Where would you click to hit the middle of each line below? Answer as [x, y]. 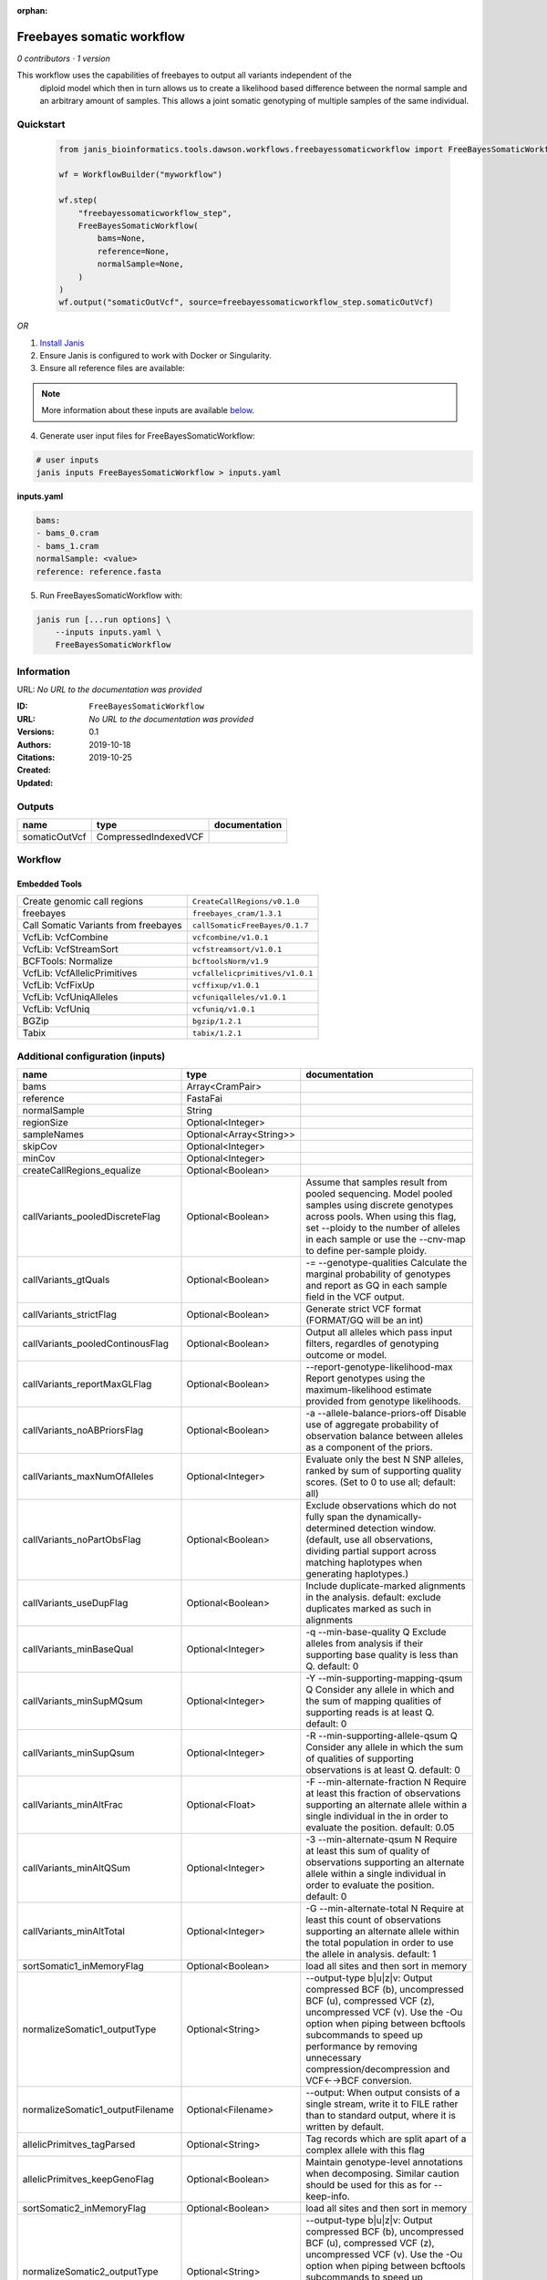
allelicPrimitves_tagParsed [79, 2145]
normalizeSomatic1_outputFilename [98, 2109]
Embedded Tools [49, 884]
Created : [34, 770]
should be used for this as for [369, 2185]
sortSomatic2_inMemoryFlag [84, 2209]
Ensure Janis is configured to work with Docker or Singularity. [156, 356]
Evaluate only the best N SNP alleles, [385, 1459]
